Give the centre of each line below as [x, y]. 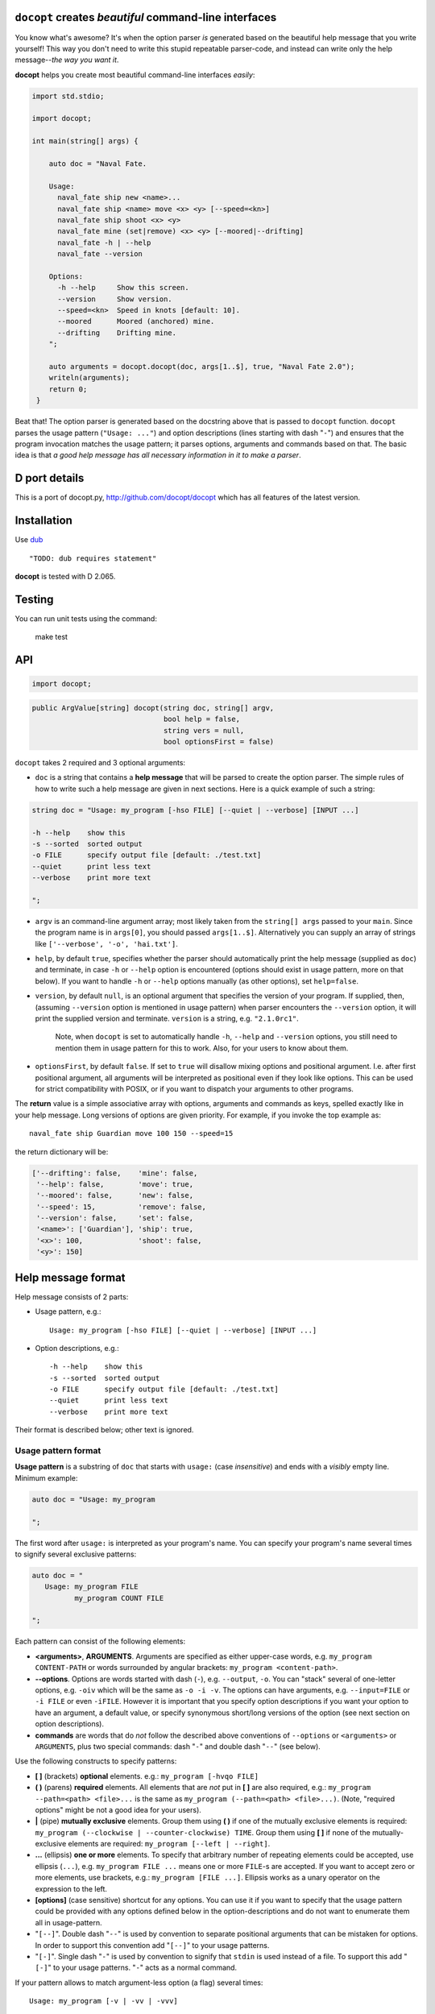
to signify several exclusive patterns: [76, 1554]
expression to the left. [71, 1888]
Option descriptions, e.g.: [77, 1348]
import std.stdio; [68, 96]
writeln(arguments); [89, 378]
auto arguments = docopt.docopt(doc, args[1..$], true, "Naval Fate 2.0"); [202, 367]
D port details [50, 478]
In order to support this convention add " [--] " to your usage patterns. [152, 1945]
